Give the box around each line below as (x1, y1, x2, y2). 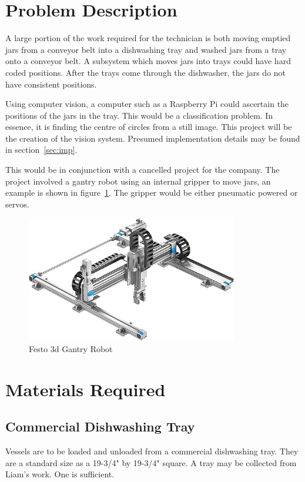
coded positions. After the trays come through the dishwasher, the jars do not (5, 66, 286, 78)
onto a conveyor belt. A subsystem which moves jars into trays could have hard (5, 55, 291, 67)
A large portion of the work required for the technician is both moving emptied (5, 32, 291, 44)
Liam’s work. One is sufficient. (5, 468, 115, 480)
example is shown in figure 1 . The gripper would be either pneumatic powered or (5, 186, 298, 199)
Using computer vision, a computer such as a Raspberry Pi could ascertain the (5, 98, 289, 110)
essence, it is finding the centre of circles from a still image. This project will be (5, 120, 292, 133)
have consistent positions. (5, 78, 97, 90)
